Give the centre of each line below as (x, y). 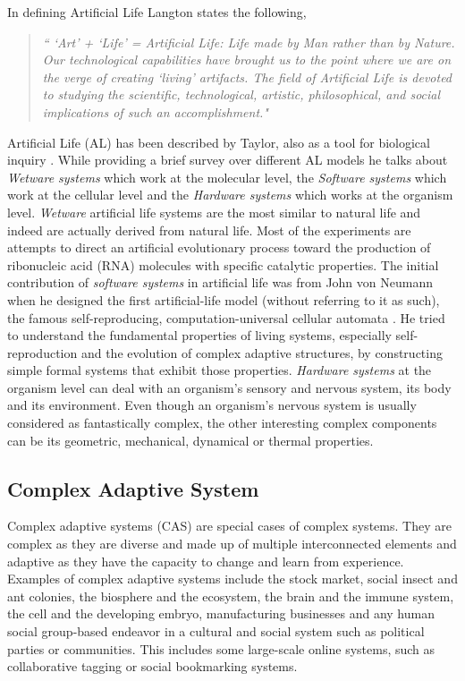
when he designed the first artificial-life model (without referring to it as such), (224, 299)
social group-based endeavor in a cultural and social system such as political (216, 631)
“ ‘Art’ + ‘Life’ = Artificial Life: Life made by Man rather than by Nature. (249, 42)
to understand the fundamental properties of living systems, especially (199, 335)
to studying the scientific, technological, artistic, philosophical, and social (241, 94)
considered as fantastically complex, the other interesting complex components (222, 423)
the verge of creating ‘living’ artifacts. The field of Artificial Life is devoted (247, 77)
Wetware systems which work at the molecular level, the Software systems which (227, 177)
